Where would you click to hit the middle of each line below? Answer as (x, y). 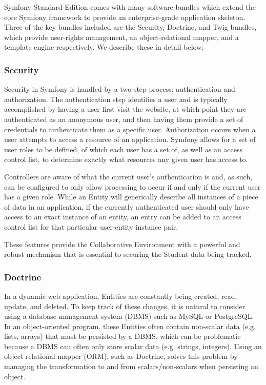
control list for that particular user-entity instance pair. (91, 226)
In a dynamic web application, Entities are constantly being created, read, (121, 296)
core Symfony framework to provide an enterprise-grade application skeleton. (125, 17)
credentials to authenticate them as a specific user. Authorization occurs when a (130, 129)
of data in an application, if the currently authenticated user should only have (127, 206)
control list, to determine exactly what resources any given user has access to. (126, 159)
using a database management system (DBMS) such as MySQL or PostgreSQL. (129, 316)
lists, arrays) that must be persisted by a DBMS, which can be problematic (122, 336)
